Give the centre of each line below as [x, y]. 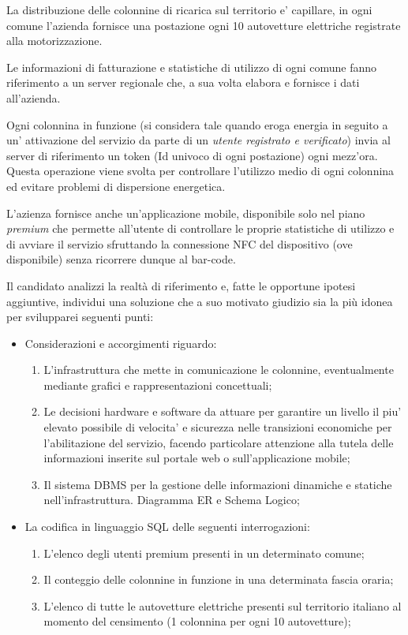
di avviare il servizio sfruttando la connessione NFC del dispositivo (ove [180, 243]
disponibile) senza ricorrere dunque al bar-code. [121, 259]
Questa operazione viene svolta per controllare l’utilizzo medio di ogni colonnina [200, 171]
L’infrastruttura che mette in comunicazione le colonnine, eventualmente [219, 370]
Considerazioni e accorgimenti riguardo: [121, 343]
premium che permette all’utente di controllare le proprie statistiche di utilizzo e [200, 228]
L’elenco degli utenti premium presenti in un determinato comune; [204, 553]
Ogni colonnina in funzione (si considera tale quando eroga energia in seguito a [197, 124]
